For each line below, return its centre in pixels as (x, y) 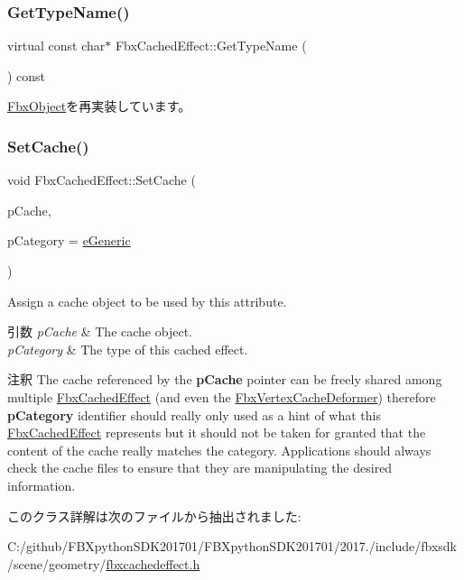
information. (42, 485)
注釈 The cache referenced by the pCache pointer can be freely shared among (225, 379)
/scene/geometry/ (57, 563)
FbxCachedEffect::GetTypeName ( (211, 46)
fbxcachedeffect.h (153, 563)
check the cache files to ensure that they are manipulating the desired (200, 468)
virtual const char (56, 46)
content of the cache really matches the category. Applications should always (219, 450)
